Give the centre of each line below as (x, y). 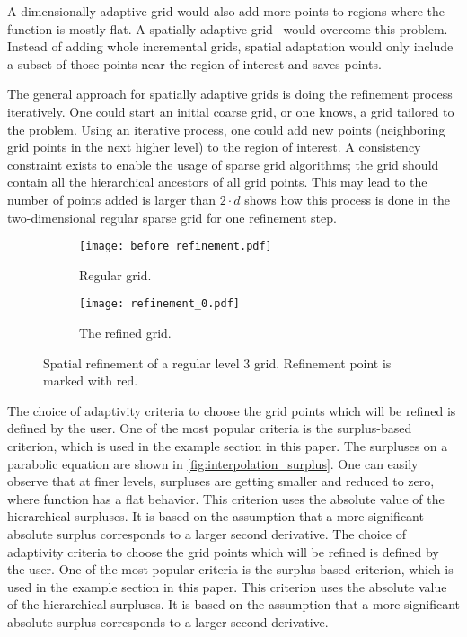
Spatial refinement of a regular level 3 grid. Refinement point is (217, 363)
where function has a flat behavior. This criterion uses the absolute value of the (226, 498)
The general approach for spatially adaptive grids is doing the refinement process (230, 94)
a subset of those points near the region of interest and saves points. (194, 63)
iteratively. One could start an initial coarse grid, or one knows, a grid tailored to (231, 111)
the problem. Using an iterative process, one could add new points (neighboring (226, 129)
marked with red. (91, 380)
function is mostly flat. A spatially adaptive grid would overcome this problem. (228, 28)
